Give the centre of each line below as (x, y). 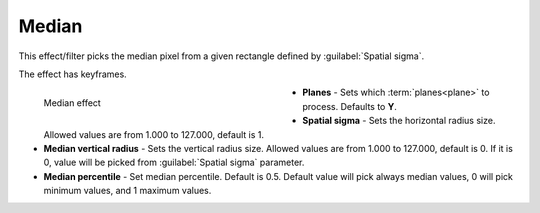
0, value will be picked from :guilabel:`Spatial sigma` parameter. (174, 162)
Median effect (72, 103)
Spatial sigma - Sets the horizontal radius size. (399, 121)
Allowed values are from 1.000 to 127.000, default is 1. (154, 134)
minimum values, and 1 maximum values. (127, 191)
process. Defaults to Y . (349, 106)
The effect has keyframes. (72, 74)
